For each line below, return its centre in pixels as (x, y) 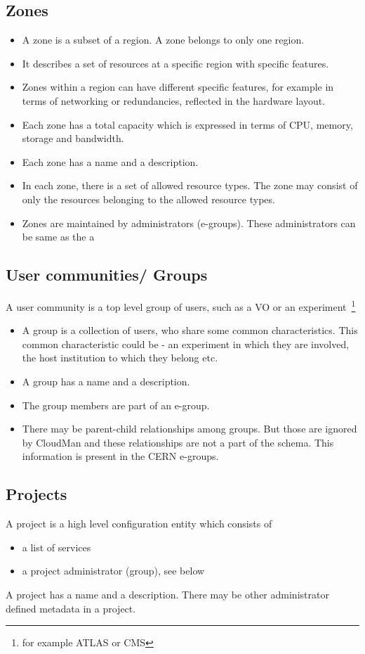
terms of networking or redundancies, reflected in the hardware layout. (174, 100)
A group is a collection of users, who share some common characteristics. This (190, 330)
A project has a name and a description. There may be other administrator (167, 594)
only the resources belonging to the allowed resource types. (148, 199)
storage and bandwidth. (73, 138)
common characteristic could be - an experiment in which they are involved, (186, 344)
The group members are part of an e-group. (116, 405)
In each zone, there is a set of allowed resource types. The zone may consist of (190, 185)
